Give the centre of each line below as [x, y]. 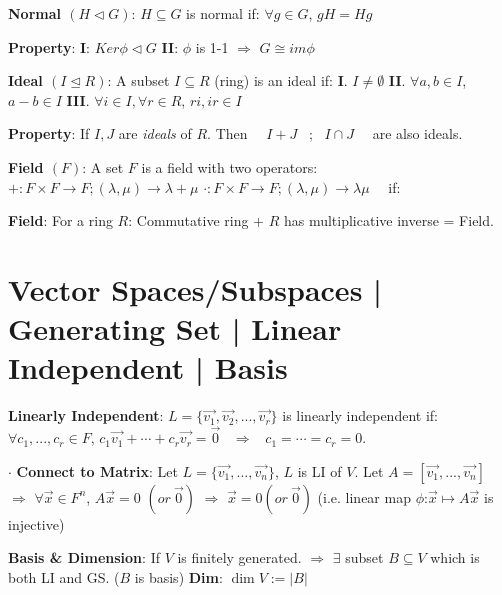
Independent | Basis [148, 367]
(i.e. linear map [364, 496]
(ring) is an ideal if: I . [281, 80]
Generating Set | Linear [175, 328]
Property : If [49, 133]
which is [455, 557]
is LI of [319, 470]
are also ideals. [417, 133]
